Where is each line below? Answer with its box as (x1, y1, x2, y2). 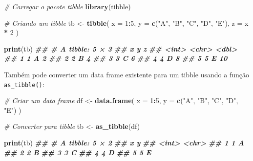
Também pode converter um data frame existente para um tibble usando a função (4, 69, 249, 79)
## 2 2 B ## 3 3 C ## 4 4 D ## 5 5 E (4, 147, 151, 157)
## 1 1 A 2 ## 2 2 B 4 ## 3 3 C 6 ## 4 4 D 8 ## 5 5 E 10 (4, 53, 228, 63)
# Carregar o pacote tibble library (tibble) (4, 1, 131, 11)
